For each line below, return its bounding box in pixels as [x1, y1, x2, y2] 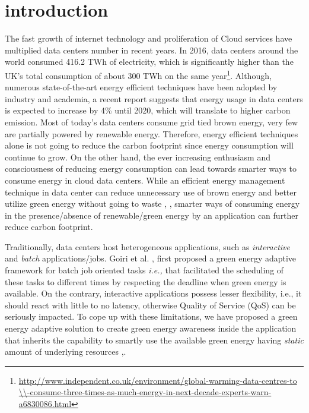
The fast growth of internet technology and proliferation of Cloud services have [5, 32, 292, 45]
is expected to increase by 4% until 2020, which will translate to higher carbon [5, 104, 291, 116]
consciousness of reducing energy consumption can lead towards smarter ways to [5, 162, 297, 175]
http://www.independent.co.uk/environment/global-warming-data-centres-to [18, 374, 297, 386]
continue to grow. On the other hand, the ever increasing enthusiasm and [5, 150, 270, 163]
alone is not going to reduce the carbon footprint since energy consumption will [5, 139, 294, 152]
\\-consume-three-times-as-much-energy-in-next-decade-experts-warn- [18, 386, 272, 398]
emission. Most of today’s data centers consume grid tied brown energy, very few [5, 115, 298, 128]
